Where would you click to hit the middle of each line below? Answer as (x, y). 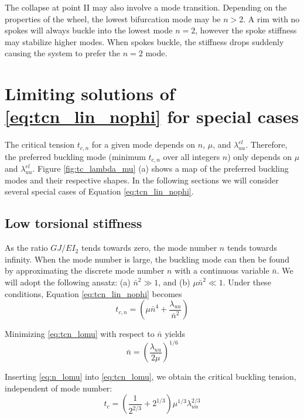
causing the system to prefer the (63, 53)
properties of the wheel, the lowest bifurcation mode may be (113, 18)
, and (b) (174, 282)
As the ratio (26, 248)
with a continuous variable (222, 270)
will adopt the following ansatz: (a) (68, 282)
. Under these (247, 282)
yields (175, 334)
